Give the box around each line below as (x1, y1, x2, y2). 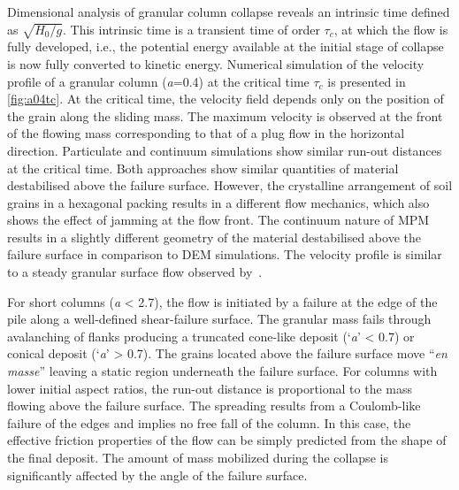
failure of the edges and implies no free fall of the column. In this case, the (7, 413, 411, 432)
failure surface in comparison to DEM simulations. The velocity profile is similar (7, 245, 442, 264)
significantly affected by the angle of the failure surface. (7, 465, 308, 484)
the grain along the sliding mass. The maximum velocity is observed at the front (7, 106, 443, 125)
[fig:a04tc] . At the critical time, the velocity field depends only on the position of (7, 89, 444, 108)
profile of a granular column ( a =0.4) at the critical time (7, 72, 310, 90)
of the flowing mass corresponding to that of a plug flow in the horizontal (7, 124, 405, 142)
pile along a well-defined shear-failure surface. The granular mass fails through (7, 310, 432, 328)
